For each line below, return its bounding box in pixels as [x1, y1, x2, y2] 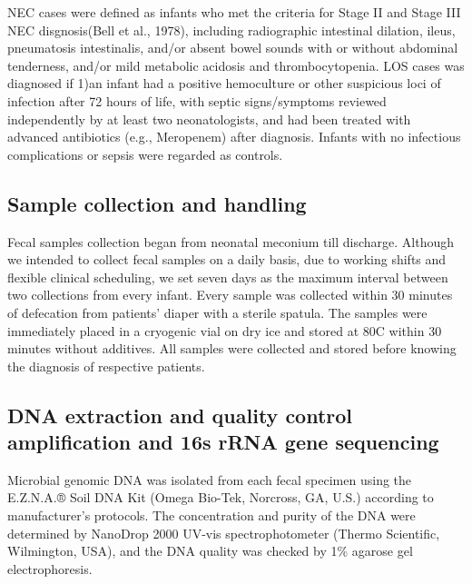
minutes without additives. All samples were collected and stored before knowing [7, 339, 457, 358]
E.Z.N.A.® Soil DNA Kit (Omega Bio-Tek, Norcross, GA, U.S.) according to [7, 488, 434, 507]
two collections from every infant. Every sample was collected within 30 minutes [7, 285, 453, 304]
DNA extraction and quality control [7, 401, 353, 429]
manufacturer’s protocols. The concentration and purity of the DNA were [7, 506, 416, 525]
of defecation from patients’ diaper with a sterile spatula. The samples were [7, 302, 428, 322]
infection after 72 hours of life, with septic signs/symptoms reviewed [7, 91, 387, 110]
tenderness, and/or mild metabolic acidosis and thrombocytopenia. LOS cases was [7, 55, 465, 74]
